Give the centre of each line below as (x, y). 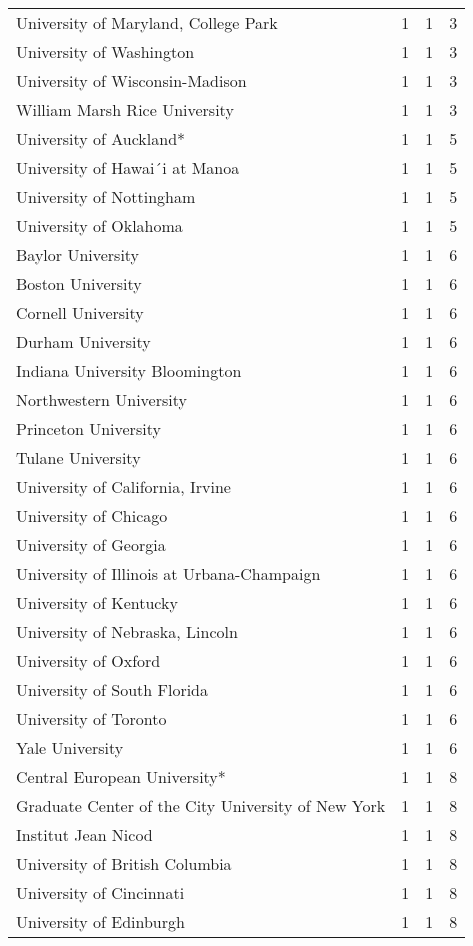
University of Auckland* (101, 138)
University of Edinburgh (100, 921)
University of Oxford (88, 660)
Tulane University (78, 457)
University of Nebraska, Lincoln (127, 631)
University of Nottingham (106, 196)
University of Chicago (92, 515)
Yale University (70, 747)
